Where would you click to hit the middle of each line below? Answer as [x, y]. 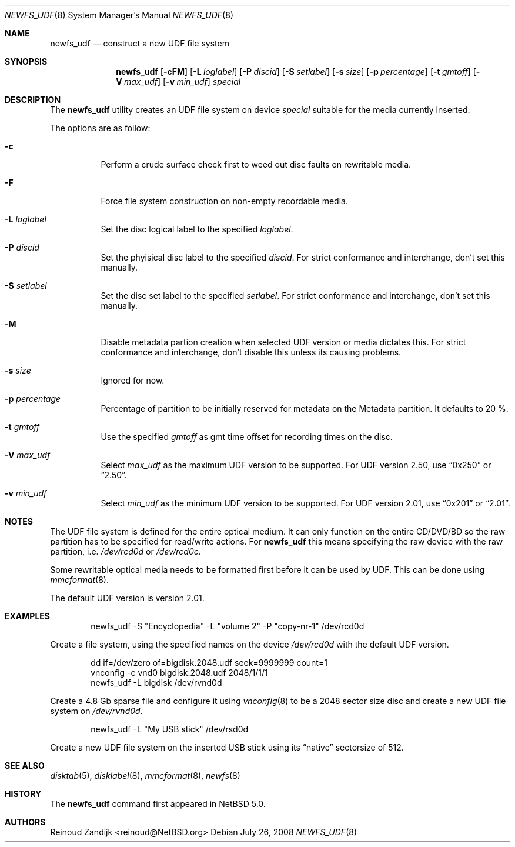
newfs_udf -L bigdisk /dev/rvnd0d [156, 683]
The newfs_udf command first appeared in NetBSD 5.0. [158, 804]
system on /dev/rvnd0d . [96, 711]
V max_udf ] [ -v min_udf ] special [178, 81]
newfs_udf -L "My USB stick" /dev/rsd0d [170, 729]
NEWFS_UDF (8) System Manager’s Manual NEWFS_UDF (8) [119, 15]
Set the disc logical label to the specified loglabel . [197, 229]
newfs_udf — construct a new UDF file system [140, 43]
